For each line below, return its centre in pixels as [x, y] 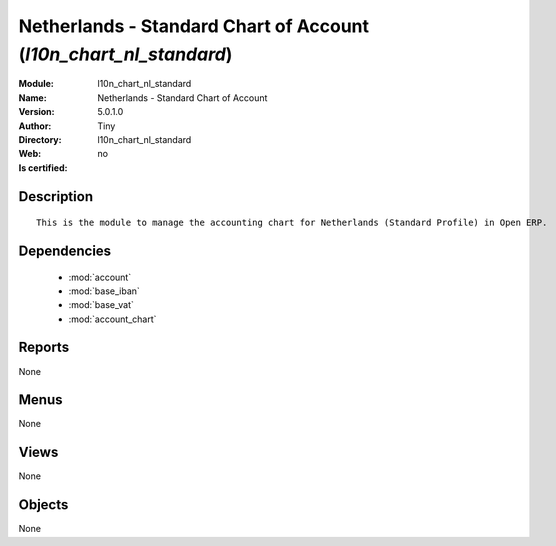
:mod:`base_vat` [101, 305]
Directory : [40, 139]
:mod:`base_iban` [104, 291]
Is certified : [43, 167]
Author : [35, 126]
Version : [36, 112]
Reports [44, 347]
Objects [43, 505]
